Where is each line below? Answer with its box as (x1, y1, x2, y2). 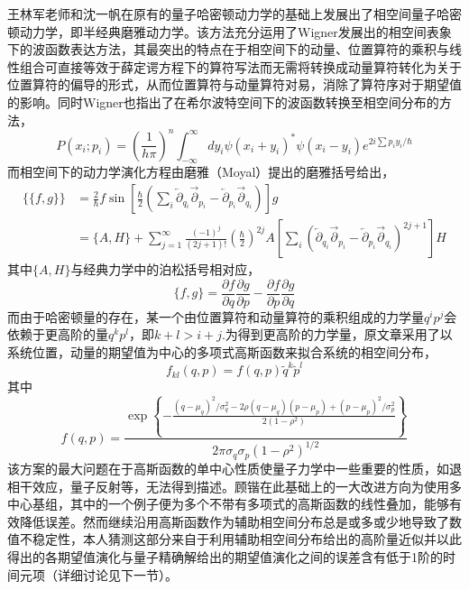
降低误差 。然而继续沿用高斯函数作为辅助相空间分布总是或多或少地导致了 (19, 512, 449, 530)
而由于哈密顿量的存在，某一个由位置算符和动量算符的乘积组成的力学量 (7, 307, 424, 326)
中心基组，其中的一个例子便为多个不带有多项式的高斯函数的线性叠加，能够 (7, 494, 449, 513)
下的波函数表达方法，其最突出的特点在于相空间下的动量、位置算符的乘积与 (7, 40, 449, 59)
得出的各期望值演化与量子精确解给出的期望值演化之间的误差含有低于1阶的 (7, 547, 443, 566)
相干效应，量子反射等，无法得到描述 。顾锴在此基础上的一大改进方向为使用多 (7, 476, 462, 495)
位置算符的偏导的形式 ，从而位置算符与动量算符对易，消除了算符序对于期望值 (7, 75, 462, 94)
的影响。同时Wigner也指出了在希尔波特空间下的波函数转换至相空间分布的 (7, 92, 439, 111)
